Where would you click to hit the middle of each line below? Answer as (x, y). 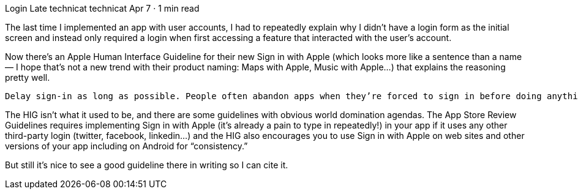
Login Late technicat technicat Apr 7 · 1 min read (102, 8)
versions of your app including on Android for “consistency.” (126, 146)
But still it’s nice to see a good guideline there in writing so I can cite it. (147, 165)
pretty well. (28, 77)
